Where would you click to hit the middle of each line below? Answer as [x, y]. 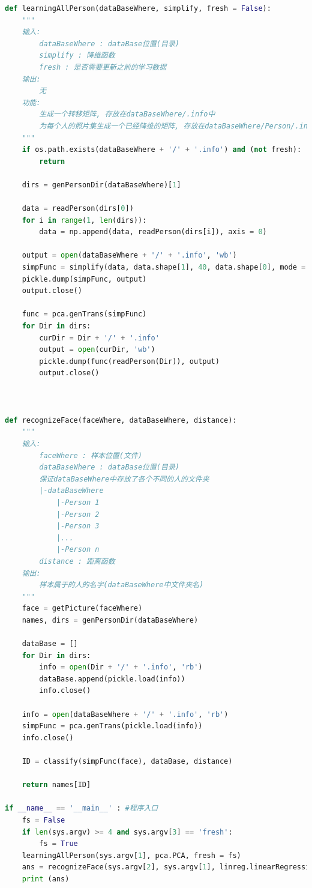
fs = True [58, 844]
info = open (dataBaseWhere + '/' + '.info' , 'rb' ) [125, 714]
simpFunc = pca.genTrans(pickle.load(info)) [112, 726]
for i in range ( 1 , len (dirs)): [84, 220]
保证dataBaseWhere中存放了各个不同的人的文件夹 [124, 479]
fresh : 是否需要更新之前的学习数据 [103, 67]
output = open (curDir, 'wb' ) [97, 350]
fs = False [43, 820]
